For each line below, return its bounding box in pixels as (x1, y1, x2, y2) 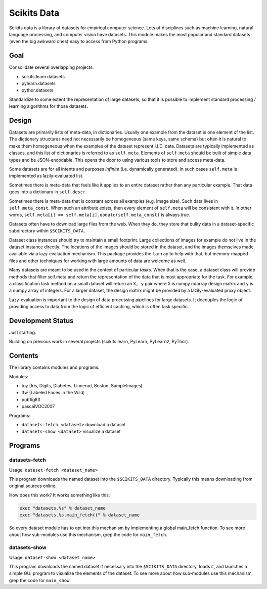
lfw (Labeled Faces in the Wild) (21, 390, 85, 396)
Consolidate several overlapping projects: (9, 64, 94, 70)
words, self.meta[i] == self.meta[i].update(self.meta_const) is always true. (9, 212, 190, 218)
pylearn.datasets (21, 81, 56, 87)
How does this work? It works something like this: (9, 492, 110, 498)
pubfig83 (21, 396, 41, 403)
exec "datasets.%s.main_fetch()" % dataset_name (19, 512, 140, 518)
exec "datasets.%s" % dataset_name (19, 505, 106, 511)
